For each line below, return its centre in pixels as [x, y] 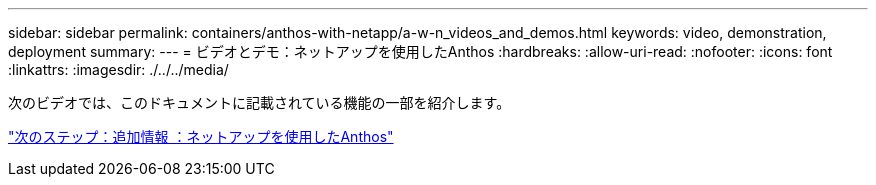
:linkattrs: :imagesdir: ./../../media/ [118, 69]
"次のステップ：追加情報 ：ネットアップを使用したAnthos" [201, 136]
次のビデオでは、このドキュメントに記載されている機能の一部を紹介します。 [259, 102]
